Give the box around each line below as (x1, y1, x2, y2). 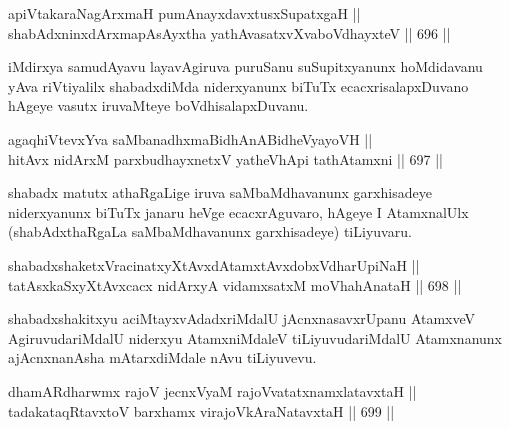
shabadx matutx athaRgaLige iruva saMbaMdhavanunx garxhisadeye (8, 182, 432, 203)
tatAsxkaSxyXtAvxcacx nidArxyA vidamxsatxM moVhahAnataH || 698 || (8, 274, 462, 295)
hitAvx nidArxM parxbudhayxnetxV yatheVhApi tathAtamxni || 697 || (8, 148, 443, 169)
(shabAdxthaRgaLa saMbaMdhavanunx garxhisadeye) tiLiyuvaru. (8, 221, 412, 242)
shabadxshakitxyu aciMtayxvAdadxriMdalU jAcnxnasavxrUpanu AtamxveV (8, 308, 476, 329)
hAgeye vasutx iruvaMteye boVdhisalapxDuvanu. (8, 95, 309, 116)
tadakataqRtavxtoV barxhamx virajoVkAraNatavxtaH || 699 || (8, 400, 395, 421)
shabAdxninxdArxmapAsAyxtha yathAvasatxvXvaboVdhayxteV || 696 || (8, 22, 451, 43)
